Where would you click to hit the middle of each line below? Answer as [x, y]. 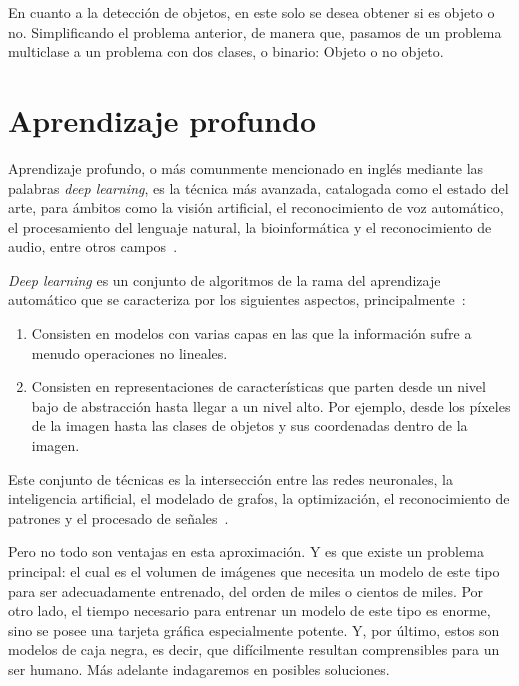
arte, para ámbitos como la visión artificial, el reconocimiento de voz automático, [256, 207]
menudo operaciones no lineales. [129, 352]
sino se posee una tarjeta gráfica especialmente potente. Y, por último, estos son [254, 629]
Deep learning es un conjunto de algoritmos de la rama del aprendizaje [224, 279]
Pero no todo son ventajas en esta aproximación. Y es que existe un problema [246, 551]
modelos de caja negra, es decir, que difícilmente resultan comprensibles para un [254, 649]
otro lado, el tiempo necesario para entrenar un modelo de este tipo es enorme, [249, 610]
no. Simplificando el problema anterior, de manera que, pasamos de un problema [255, 31]
